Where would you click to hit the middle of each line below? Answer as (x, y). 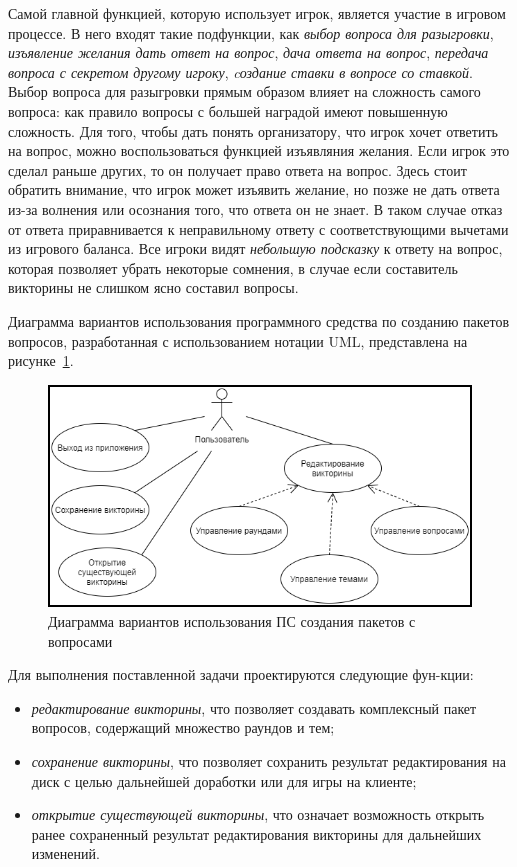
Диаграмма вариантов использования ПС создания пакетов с (232, 621)
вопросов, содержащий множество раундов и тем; (183, 727)
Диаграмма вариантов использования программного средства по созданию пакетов (259, 320)
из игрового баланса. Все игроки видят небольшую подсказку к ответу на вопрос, (255, 248)
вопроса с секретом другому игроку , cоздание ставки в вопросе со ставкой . (240, 71)
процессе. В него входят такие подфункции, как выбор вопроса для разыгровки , (251, 32)
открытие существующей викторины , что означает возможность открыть (258, 814)
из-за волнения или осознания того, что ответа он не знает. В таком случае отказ (255, 208)
